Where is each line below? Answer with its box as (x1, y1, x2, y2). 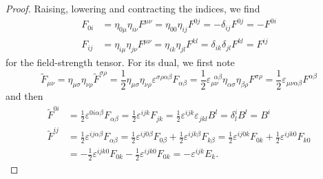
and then (6, 88, 43, 103)
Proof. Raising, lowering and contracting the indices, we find (6, 1, 260, 15)
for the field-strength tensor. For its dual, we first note (6, 55, 235, 70)
